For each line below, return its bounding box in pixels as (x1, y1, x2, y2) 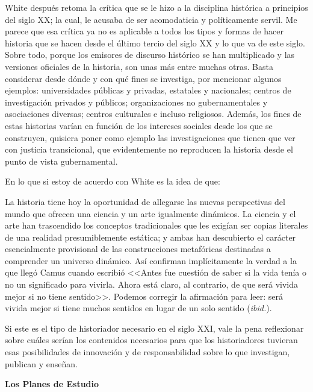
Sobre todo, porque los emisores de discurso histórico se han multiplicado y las (5, 48, 295, 61)
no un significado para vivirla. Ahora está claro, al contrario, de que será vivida (5, 278, 299, 291)
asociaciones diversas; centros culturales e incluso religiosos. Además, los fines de (5, 107, 302, 120)
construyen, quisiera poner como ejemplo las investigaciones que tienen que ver (5, 131, 296, 144)
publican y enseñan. (5, 357, 78, 370)
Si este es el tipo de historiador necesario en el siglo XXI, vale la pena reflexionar (5, 321, 304, 334)
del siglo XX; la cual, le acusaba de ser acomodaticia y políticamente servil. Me (5, 13, 297, 25)
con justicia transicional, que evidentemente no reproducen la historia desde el (5, 143, 293, 156)
